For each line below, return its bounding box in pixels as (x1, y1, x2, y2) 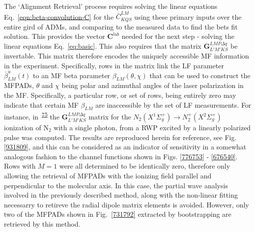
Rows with (4, 161, 36, 171)
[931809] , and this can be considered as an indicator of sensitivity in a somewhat (4, 142, 247, 152)
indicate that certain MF (4, 99, 79, 110)
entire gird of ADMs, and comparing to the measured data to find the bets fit (4, 21, 238, 31)
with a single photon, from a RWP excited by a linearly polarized (54, 122, 251, 132)
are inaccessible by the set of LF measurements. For (95, 99, 252, 110)
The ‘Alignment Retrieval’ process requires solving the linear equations (4, 1, 218, 11)
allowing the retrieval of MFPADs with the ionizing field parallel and (4, 170, 212, 180)
